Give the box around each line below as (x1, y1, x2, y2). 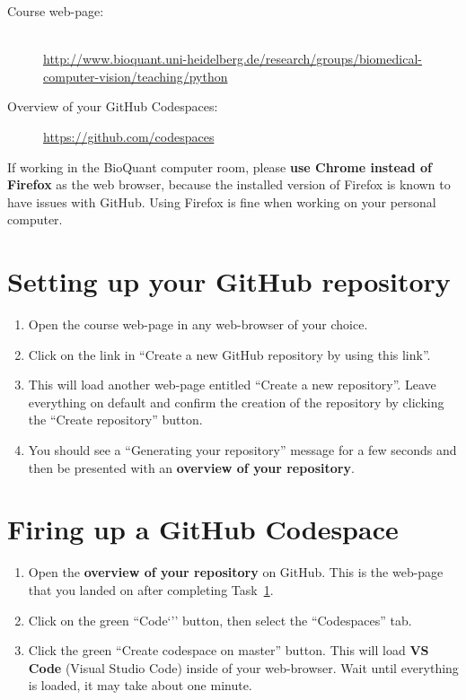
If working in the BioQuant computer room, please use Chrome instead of (7, 157, 432, 176)
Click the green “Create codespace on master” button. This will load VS (28, 641, 429, 660)
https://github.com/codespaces (43, 127, 215, 145)
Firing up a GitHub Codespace (7, 511, 399, 547)
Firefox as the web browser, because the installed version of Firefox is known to (7, 175, 451, 194)
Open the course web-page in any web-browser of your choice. (28, 315, 368, 334)
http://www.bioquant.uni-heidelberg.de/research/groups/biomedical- (43, 49, 422, 68)
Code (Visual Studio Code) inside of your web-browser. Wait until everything (28, 658, 459, 677)
